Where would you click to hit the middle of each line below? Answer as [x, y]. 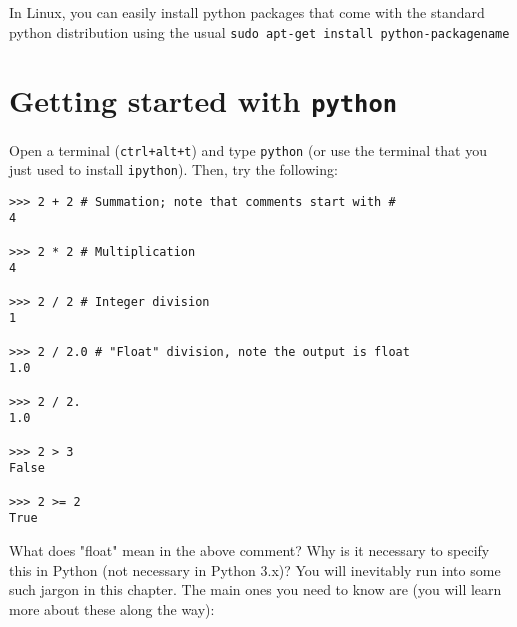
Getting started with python [203, 100]
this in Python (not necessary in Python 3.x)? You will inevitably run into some [255, 569]
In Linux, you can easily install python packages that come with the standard [247, 12]
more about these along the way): [112, 608]
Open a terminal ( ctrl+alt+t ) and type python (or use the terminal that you [248, 149]
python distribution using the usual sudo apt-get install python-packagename [259, 31]
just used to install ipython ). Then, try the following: [173, 169]
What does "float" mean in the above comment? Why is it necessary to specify [249, 549]
